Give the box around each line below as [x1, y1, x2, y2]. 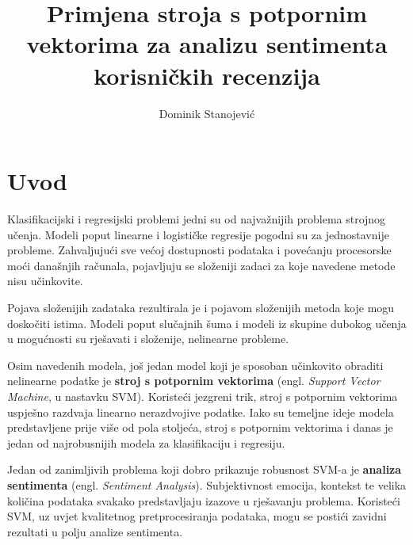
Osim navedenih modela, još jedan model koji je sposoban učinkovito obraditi [7, 356, 384, 373]
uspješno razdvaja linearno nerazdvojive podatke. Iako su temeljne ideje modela [7, 403, 394, 420]
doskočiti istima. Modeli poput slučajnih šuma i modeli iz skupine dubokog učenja [7, 314, 407, 331]
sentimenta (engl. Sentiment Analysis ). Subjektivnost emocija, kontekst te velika [7, 476, 407, 493]
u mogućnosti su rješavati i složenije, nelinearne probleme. [7, 330, 289, 347]
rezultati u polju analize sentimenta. [7, 523, 183, 539]
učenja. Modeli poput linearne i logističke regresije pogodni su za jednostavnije [7, 226, 389, 242]
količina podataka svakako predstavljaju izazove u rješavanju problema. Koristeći [7, 492, 400, 509]
